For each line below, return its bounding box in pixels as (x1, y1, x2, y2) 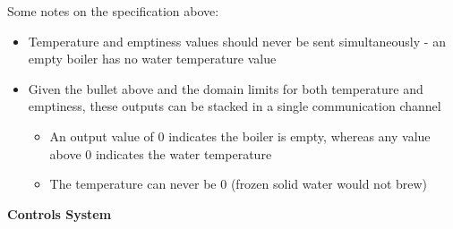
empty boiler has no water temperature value (28, 49, 277, 68)
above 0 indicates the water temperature (49, 144, 272, 163)
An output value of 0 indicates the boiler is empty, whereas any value (49, 126, 431, 145)
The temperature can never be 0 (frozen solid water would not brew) (49, 174, 428, 193)
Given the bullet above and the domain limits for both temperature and (28, 79, 423, 98)
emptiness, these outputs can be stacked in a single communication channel (28, 97, 441, 115)
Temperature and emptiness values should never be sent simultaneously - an (28, 31, 446, 50)
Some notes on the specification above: (7, 2, 219, 20)
